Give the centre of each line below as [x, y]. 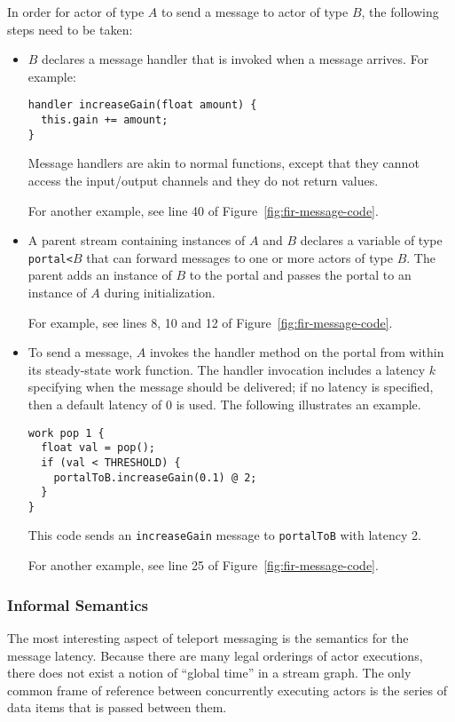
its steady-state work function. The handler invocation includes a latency [227, 369]
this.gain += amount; [105, 120]
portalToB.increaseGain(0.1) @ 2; [155, 477]
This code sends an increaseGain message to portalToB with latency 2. [224, 535]
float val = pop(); [98, 448]
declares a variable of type [371, 240]
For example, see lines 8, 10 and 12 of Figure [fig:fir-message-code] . [210, 322]
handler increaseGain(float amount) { [142, 105]
